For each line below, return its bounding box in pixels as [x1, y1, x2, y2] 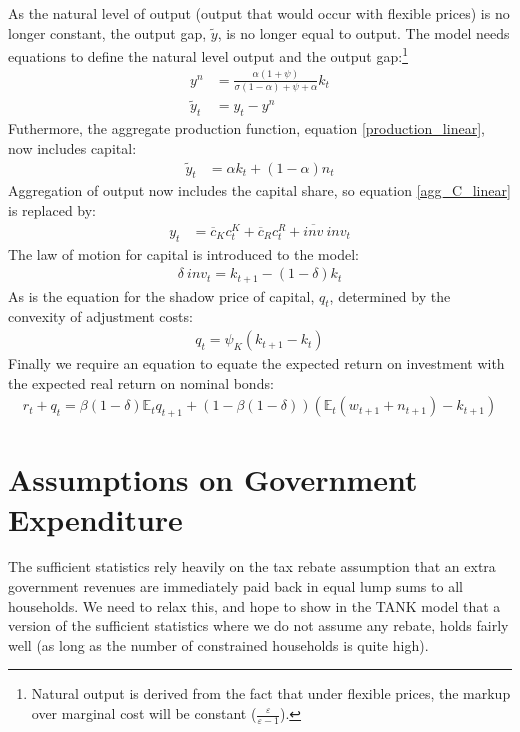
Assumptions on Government [8, 459, 418, 500]
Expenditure [8, 498, 183, 539]
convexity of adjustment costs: [8, 306, 193, 327]
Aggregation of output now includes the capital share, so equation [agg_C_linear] [8, 180, 511, 201]
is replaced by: [8, 199, 97, 220]
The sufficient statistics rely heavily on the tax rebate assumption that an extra [8, 556, 496, 577]
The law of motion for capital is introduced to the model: [8, 243, 359, 264]
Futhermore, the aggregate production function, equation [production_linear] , [8, 118, 485, 139]
